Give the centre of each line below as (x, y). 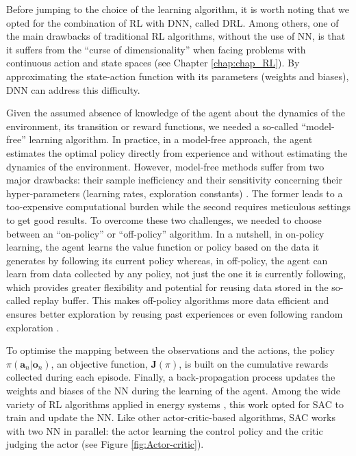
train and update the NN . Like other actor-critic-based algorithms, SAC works (171, 417)
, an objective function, (99, 363)
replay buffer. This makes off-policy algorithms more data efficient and (181, 300)
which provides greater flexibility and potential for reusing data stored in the (167, 287)
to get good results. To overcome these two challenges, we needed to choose (164, 219)
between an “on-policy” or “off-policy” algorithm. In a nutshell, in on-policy (165, 233)
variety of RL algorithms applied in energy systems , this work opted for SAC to (175, 404)
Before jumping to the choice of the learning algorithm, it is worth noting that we (178, 9)
